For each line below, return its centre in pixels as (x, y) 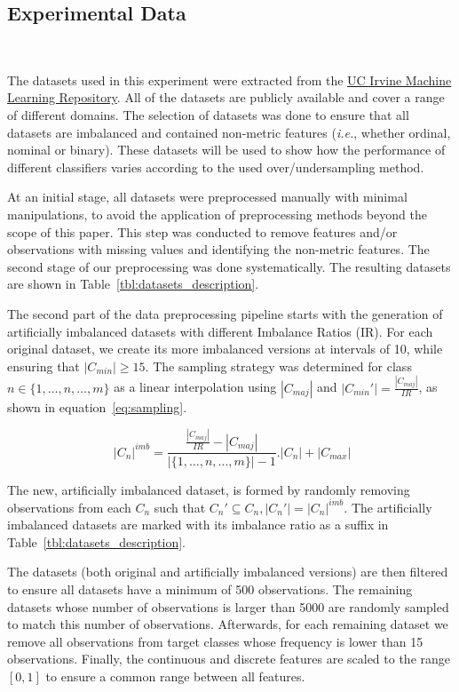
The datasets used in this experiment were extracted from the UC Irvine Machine (229, 80)
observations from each (69, 507)
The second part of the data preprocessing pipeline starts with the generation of (225, 313)
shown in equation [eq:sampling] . (97, 406)
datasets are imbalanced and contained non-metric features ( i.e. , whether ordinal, (229, 132)
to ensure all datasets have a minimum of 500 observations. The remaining (210, 589)
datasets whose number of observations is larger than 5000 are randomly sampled (228, 606)
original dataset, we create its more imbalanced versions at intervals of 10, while (225, 349)
